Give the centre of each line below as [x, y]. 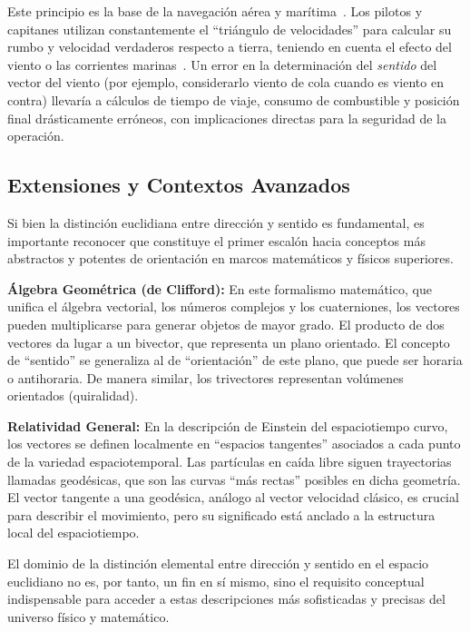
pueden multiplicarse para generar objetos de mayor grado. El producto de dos [226, 324]
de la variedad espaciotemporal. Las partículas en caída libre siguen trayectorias [230, 462]
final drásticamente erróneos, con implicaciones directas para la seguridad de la [227, 118]
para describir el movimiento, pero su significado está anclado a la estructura [221, 514]
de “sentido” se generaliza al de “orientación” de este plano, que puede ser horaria [235, 360]
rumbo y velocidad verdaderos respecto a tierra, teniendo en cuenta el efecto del [230, 47]
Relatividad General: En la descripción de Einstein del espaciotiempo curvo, [228, 425]
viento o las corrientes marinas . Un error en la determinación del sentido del [222, 64]
